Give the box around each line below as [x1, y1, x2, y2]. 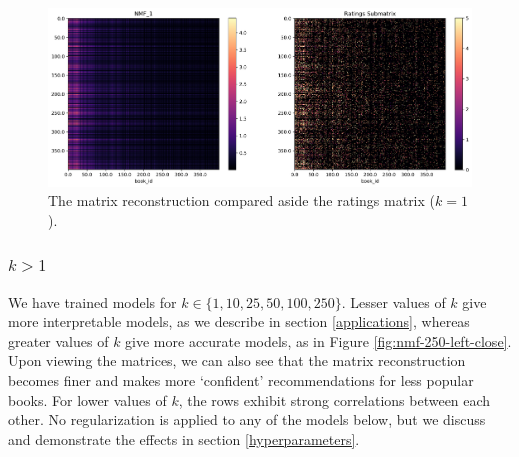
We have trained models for [8, 291, 177, 312]
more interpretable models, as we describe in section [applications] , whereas [8, 311, 470, 332]
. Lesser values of [341, 291, 446, 312]
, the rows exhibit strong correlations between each [178, 389, 491, 410]
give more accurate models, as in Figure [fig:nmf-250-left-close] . [125, 330, 512, 351]
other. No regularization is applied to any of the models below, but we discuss [8, 409, 486, 430]
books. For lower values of [8, 389, 167, 410]
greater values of [8, 330, 109, 351]
